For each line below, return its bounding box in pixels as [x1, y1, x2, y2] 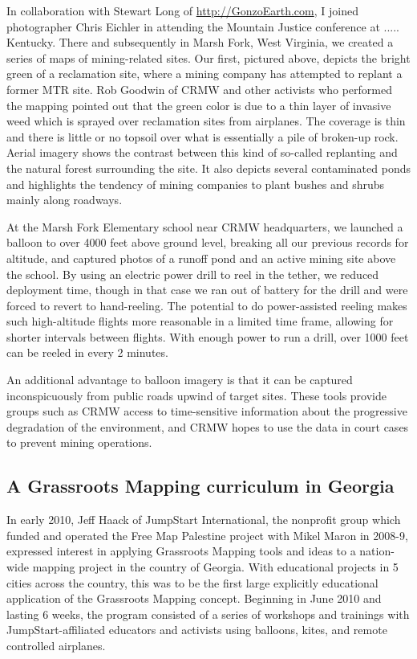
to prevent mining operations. [6, 434, 152, 451]
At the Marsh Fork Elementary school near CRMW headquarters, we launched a [6, 218, 403, 235]
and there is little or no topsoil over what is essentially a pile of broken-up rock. [6, 128, 399, 145]
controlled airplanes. [6, 636, 106, 653]
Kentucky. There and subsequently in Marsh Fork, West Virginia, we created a [6, 34, 394, 51]
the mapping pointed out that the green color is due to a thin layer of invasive [6, 96, 391, 113]
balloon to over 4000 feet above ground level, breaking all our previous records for [6, 234, 409, 251]
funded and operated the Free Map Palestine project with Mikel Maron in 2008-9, [6, 526, 408, 543]
